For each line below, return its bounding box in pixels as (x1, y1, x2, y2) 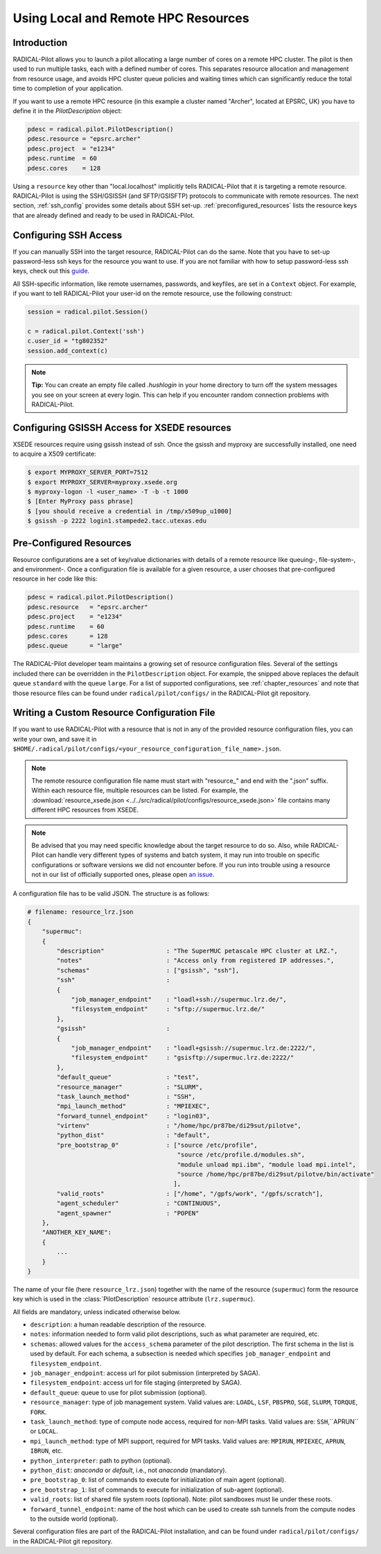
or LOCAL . (30, 1427, 58, 1435)
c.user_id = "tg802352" (27, 337, 109, 345)
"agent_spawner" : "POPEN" (56, 1209, 200, 1217)
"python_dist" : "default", (56, 1132, 211, 1139)
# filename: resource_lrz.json (27, 908, 134, 916)
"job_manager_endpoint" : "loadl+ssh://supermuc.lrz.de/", (71, 996, 287, 1003)
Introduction (12, 37, 68, 49)
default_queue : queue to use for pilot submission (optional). (30, 1388, 207, 1397)
